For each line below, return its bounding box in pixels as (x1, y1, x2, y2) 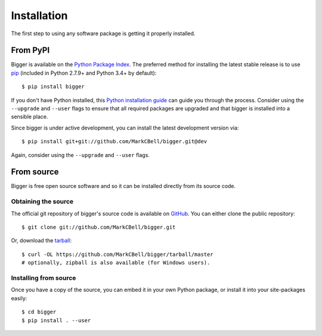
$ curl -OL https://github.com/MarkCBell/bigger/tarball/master (21, 251, 214, 258)
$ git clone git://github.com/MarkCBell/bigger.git (21, 224, 176, 231)
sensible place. (11, 113, 48, 121)
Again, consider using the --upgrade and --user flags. (11, 151, 150, 158)
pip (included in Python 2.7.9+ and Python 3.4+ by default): (11, 69, 157, 76)
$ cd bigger (21, 309, 57, 316)
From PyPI (11, 45, 50, 56)
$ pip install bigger (21, 84, 85, 90)
